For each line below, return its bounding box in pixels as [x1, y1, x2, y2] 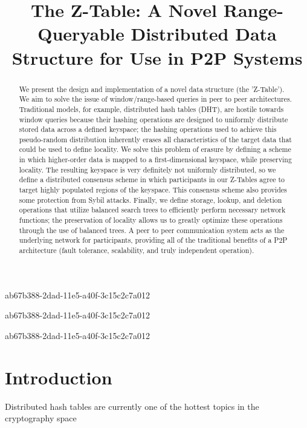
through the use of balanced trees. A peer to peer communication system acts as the [19, 225, 285, 235]
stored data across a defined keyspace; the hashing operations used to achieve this [19, 124, 277, 134]
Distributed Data [131, 21, 277, 46]
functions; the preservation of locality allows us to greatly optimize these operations [19, 215, 283, 225]
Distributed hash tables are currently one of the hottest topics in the [5, 400, 259, 412]
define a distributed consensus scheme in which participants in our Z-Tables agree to [19, 174, 285, 185]
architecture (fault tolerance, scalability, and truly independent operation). [19, 245, 254, 255]
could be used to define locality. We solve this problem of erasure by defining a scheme [19, 144, 291, 154]
